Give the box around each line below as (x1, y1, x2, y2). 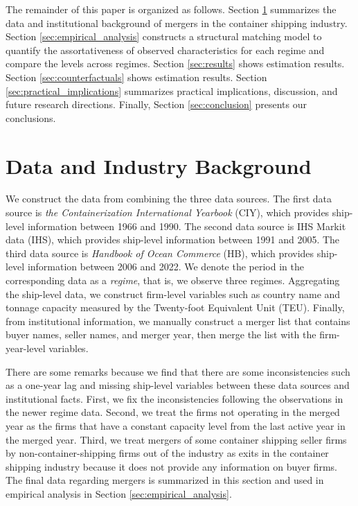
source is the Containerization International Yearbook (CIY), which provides (6, 205, 330, 220)
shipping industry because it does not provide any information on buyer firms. (6, 459, 337, 473)
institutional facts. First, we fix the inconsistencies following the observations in (6, 391, 343, 405)
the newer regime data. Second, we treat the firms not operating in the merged (6, 405, 340, 419)
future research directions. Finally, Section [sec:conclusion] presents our (6, 97, 307, 112)
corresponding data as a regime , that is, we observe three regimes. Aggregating (6, 273, 340, 288)
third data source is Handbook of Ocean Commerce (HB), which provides (6, 245, 314, 260)
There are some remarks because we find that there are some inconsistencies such (6, 364, 350, 378)
